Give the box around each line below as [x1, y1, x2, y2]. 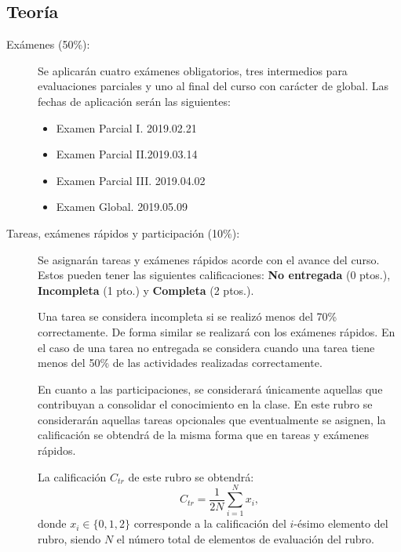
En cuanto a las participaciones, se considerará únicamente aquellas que [38, 380, 383, 397]
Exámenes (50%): [6, 36, 90, 53]
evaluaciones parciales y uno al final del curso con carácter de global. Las [38, 78, 389, 94]
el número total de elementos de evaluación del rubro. [116, 530, 374, 547]
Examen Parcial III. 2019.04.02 [56, 172, 206, 188]
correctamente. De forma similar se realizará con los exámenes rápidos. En [38, 323, 396, 340]
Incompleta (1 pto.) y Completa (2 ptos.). [38, 281, 254, 298]
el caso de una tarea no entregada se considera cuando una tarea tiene [38, 339, 375, 355]
